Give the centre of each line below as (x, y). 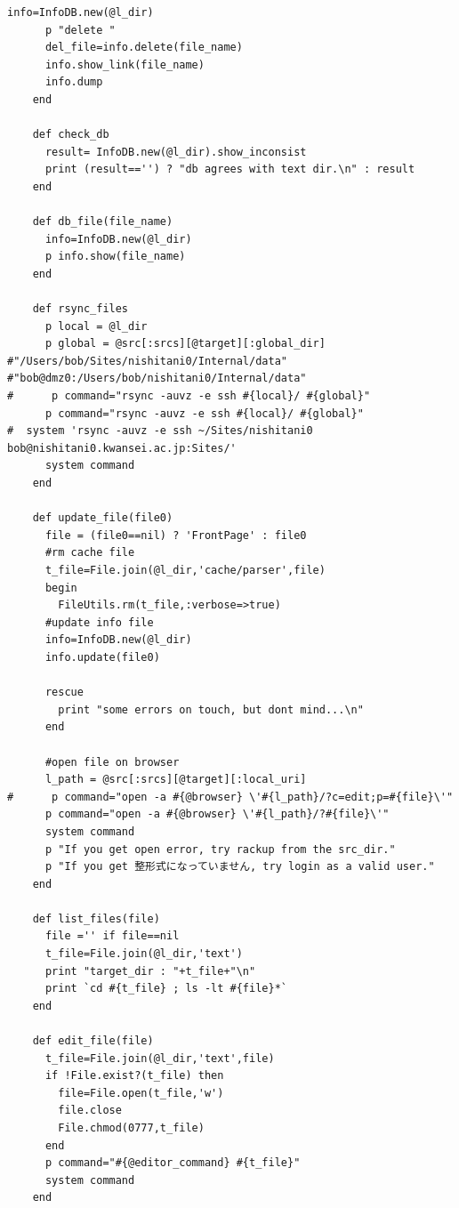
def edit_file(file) (93, 1041)
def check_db (71, 135)
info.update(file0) (102, 657)
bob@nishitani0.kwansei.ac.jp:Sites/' (122, 448)
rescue (64, 693)
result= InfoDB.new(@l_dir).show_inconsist (176, 152)
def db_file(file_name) (103, 222)
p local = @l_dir (96, 326)
